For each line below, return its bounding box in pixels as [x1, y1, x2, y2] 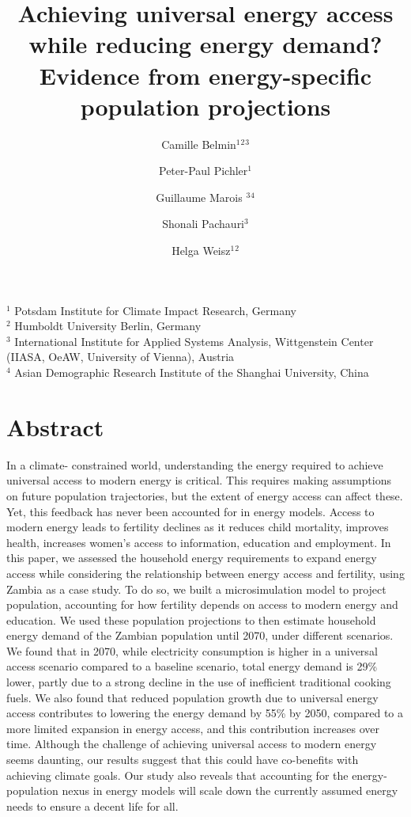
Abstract [6, 410, 104, 443]
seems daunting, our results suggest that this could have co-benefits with [6, 751, 359, 768]
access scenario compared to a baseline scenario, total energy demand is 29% [6, 658, 378, 674]
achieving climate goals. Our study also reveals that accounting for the [6, 766, 349, 783]
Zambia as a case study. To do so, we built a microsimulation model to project [6, 580, 386, 597]
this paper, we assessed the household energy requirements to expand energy [6, 549, 377, 566]
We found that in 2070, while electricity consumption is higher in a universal [6, 642, 378, 659]
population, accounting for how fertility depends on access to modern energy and [6, 596, 398, 613]
